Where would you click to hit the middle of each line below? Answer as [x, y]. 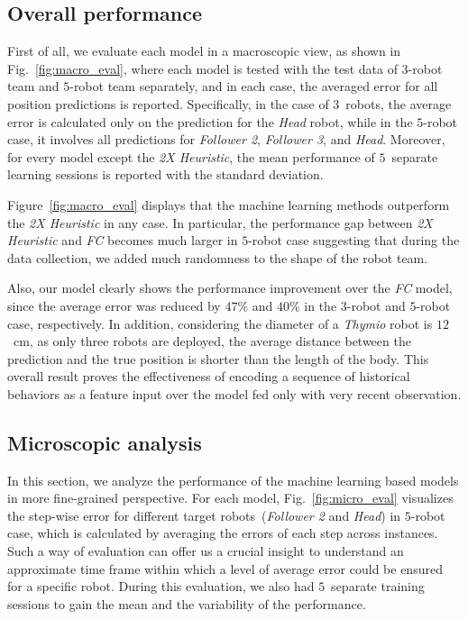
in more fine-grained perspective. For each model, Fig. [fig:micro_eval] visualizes [230, 498]
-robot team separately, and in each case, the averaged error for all [254, 86]
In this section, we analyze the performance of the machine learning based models [233, 480]
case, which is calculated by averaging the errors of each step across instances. [223, 533]
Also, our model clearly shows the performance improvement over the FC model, [230, 288]
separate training [378, 586]
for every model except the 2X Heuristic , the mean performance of [191, 156]
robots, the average [399, 103]
